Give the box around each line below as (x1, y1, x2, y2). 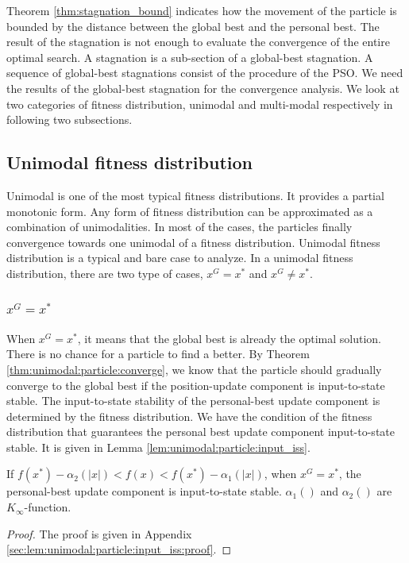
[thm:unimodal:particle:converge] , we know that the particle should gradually (6, 361, 382, 377)
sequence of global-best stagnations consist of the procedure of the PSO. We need (6, 64, 403, 81)
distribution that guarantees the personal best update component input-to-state (6, 423, 395, 440)
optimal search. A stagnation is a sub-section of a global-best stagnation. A (6, 48, 373, 65)
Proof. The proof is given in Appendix (6, 525, 192, 542)
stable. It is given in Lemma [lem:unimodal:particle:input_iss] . (6, 438, 311, 455)
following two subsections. (6, 111, 133, 128)
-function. (24, 499, 71, 515)
